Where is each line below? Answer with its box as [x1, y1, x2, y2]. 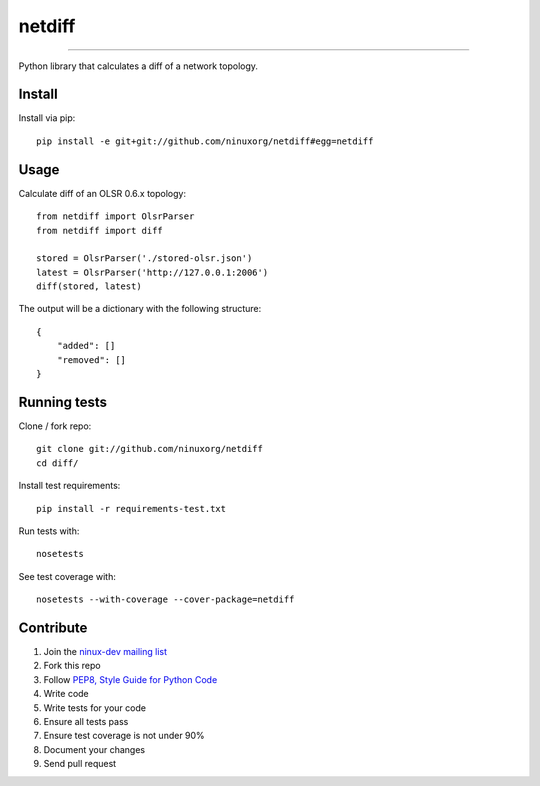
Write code [43, 688, 89, 700]
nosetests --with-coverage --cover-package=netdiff [36, 594, 295, 605]
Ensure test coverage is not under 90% [43, 730, 205, 742]
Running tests [18, 393, 108, 410]
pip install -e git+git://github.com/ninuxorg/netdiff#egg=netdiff [36, 135, 374, 147]
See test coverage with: [18, 570, 117, 582]
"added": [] [56, 340, 116, 352]
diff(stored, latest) [36, 281, 142, 292]
